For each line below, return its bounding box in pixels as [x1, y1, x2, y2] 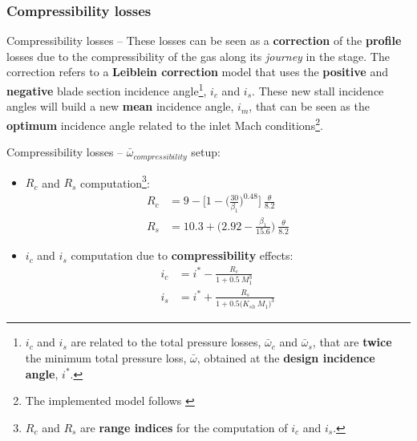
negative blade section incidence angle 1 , [6, 80, 207, 99]
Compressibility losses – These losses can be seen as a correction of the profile [6, 32, 402, 49]
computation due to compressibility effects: [71, 247, 294, 264]
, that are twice [312, 334, 392, 350]
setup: [191, 144, 221, 160]
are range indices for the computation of [80, 419, 288, 435]
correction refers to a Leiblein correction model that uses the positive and [6, 63, 388, 80]
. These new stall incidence [252, 82, 384, 99]
